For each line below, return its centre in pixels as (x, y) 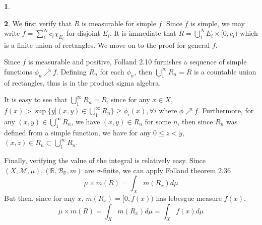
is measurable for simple (119, 23)
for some (158, 121)
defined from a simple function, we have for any (78, 132)
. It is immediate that (143, 33)
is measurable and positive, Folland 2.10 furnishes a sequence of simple (138, 62)
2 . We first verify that (38, 23)
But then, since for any (40, 198)
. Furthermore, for (226, 110)
